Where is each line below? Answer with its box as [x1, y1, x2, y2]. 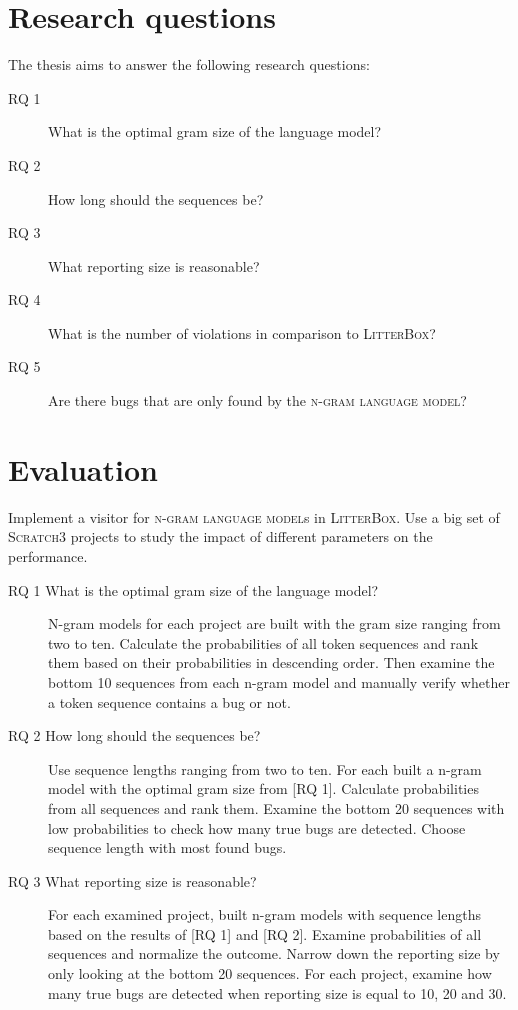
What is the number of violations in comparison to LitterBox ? [48, 322, 436, 343]
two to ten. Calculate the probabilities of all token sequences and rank [48, 632, 479, 653]
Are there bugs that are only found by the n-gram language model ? [48, 390, 467, 411]
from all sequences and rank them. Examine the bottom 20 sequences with [48, 797, 505, 818]
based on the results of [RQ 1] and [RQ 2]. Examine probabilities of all [48, 923, 482, 944]
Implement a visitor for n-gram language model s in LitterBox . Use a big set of [8, 506, 500, 527]
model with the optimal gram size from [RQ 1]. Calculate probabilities [48, 778, 479, 799]
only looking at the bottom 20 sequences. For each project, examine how [48, 963, 492, 984]
